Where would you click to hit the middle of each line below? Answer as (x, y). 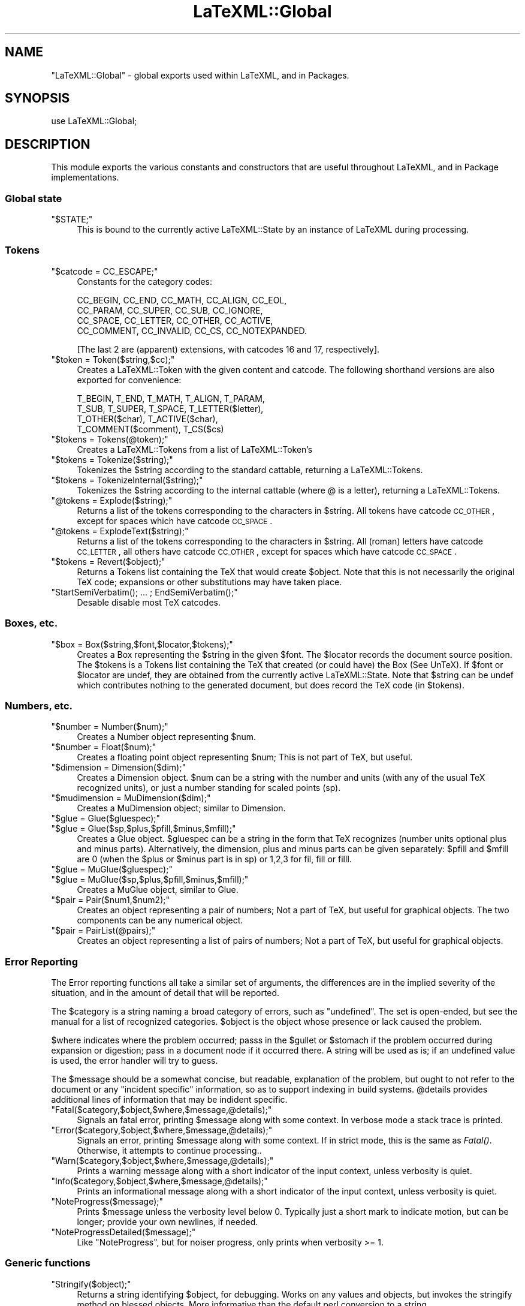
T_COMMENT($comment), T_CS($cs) (150, 429)
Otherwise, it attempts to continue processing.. (169, 1151)
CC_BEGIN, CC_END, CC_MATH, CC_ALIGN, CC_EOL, (182, 300)
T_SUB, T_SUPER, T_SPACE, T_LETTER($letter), (170, 408)
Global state (34, 198)
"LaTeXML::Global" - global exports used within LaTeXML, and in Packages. (200, 75)
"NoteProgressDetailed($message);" (123, 1232)
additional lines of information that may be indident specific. (169, 1100)
